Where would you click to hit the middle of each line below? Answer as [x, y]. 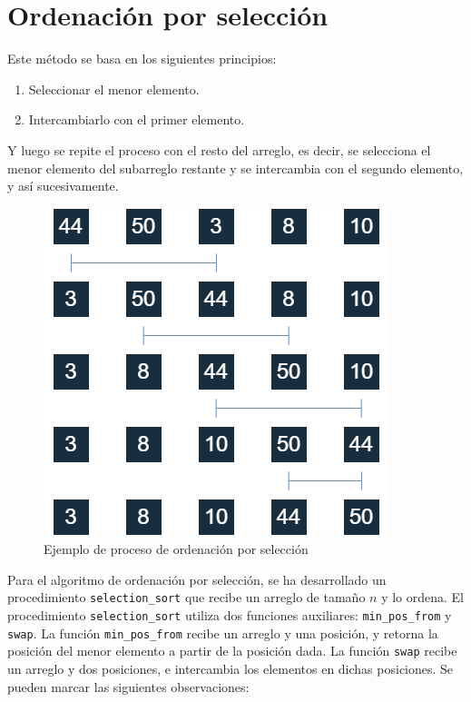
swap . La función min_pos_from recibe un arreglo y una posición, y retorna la [223, 633]
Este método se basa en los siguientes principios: [142, 59]
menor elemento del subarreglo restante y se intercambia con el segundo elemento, [235, 168]
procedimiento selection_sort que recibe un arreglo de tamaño [186, 597]
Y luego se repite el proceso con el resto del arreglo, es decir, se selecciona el [219, 149]
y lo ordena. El [422, 597]
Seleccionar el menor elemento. [114, 89]
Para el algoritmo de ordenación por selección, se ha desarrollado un [197, 579]
